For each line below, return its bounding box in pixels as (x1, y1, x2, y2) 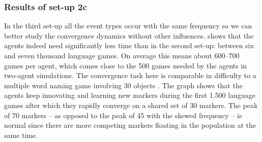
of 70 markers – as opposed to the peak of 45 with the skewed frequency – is (4, 110, 242, 120)
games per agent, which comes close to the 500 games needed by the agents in (4, 60, 247, 70)
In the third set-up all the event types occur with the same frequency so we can (4, 20, 252, 31)
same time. (4, 129, 38, 140)
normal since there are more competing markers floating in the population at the (4, 120, 256, 130)
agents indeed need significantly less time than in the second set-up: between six (4, 40, 254, 51)
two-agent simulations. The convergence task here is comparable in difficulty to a (4, 70, 256, 81)
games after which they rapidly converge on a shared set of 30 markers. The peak (4, 99, 258, 110)
